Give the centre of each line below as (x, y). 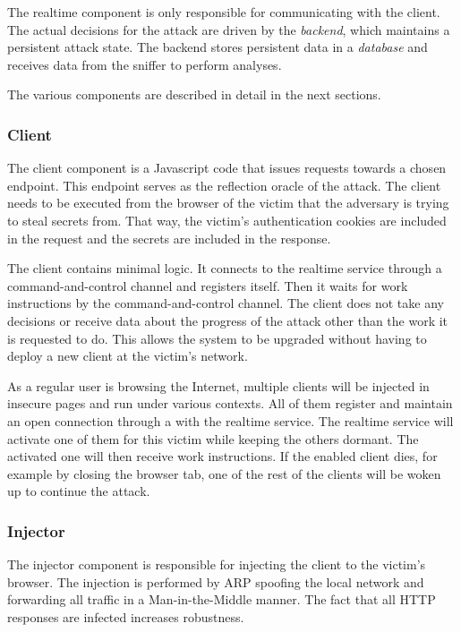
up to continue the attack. (79, 491)
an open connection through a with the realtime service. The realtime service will (230, 420)
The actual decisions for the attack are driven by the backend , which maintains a (229, 29)
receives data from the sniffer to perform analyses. (145, 64)
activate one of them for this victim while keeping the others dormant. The (213, 438)
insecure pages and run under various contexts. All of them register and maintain (230, 403)
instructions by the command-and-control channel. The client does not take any (226, 303)
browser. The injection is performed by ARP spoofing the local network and (216, 581)
